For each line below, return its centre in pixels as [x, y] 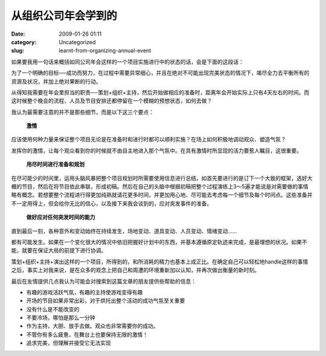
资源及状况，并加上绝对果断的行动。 [56, 81]
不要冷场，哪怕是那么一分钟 [61, 318]
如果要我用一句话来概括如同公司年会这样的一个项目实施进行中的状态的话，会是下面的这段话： [127, 62]
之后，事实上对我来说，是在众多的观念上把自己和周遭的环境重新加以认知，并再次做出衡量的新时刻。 [135, 270]
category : [24, 42]
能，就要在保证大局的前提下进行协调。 [59, 250]
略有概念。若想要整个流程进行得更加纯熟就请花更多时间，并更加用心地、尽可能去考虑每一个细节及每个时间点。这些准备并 [162, 195]
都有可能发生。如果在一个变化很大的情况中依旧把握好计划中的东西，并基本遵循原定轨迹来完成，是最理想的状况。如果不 [159, 242]
